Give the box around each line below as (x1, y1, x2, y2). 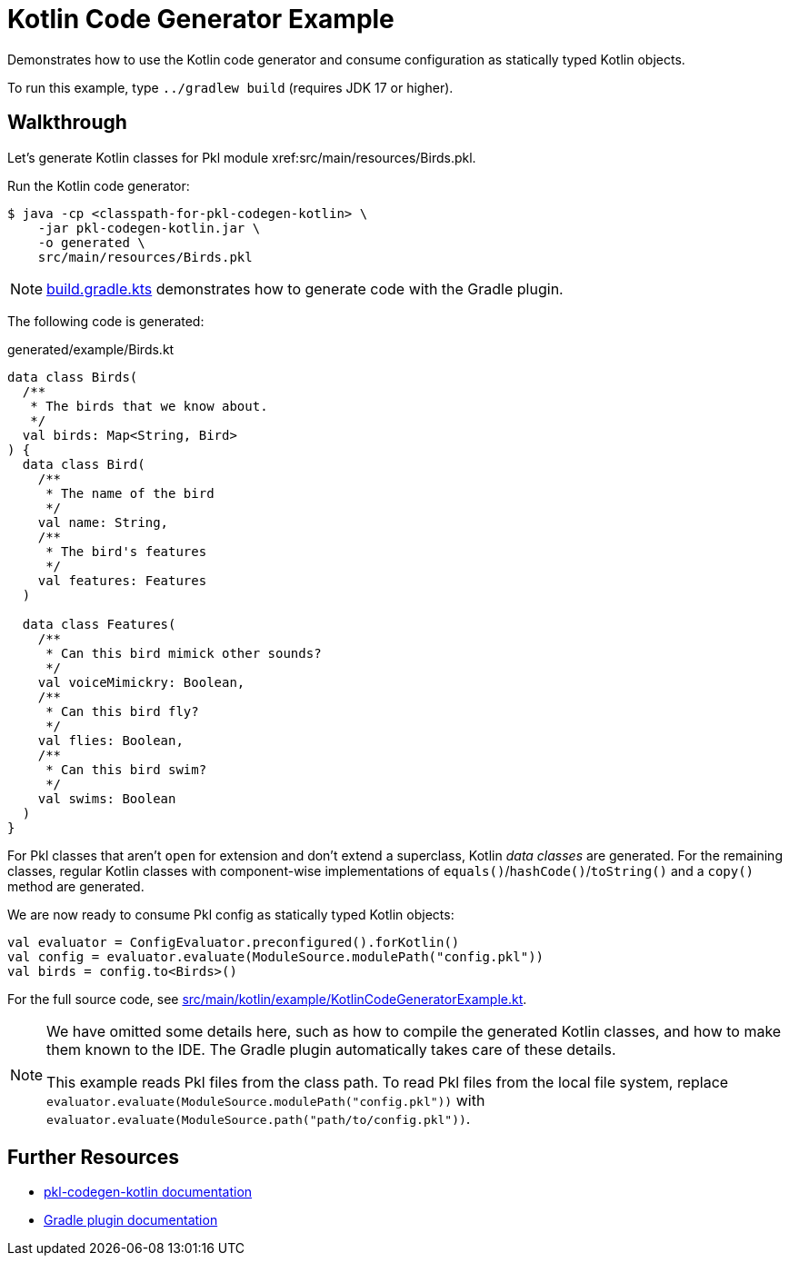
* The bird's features (45, 543, 207, 559)
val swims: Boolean (37, 791, 176, 806)
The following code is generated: (7, 313, 205, 329)
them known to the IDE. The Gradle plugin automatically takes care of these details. (46, 1039, 616, 1059)
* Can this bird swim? (45, 761, 207, 777)
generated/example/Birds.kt (7, 341, 175, 357)
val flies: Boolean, (37, 732, 184, 748)
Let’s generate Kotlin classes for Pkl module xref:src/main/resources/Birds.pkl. (7, 149, 476, 165)
